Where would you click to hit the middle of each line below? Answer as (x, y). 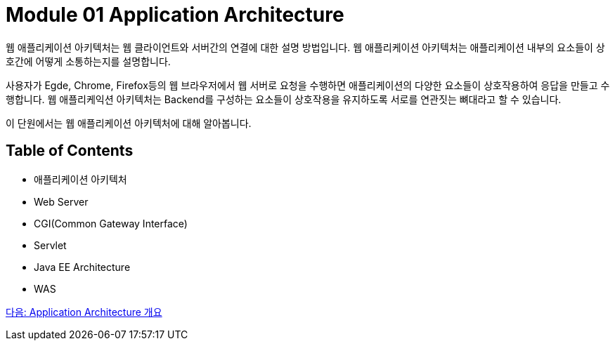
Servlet (50, 245)
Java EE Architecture (82, 267)
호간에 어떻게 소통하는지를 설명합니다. (88, 61)
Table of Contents (70, 151)
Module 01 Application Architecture (175, 15)
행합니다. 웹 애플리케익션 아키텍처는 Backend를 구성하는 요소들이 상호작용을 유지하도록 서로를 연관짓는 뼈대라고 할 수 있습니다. (284, 99)
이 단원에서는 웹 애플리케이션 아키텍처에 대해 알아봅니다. (129, 123)
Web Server (61, 201)
